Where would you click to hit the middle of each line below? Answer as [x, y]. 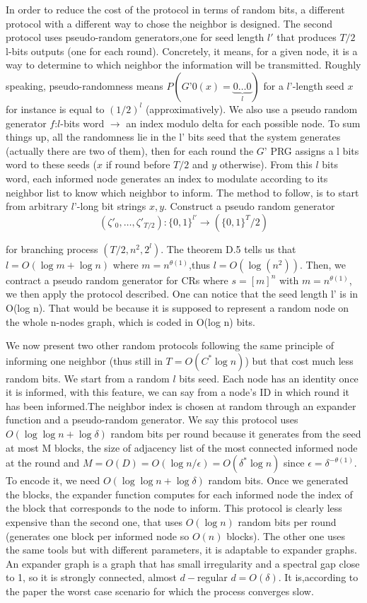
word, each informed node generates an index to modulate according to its [167, 178]
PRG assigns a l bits [315, 150]
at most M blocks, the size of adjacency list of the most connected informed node [182, 447]
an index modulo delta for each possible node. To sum [243, 123]
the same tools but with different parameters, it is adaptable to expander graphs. [181, 550]
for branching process [52, 248]
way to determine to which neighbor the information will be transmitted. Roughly [183, 65]
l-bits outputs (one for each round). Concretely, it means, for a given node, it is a [182, 51]
